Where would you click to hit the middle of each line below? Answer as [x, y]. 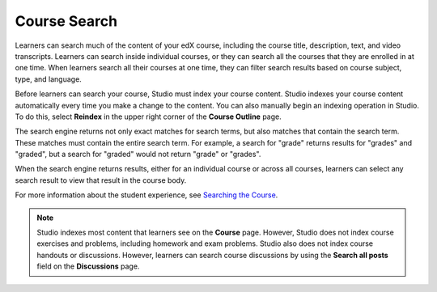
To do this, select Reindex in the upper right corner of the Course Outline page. [148, 116]
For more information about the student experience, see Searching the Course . [146, 195]
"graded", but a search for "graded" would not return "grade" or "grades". [138, 154]
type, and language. [49, 79]
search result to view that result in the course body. [101, 180]
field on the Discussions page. [88, 266]
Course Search [66, 21]
